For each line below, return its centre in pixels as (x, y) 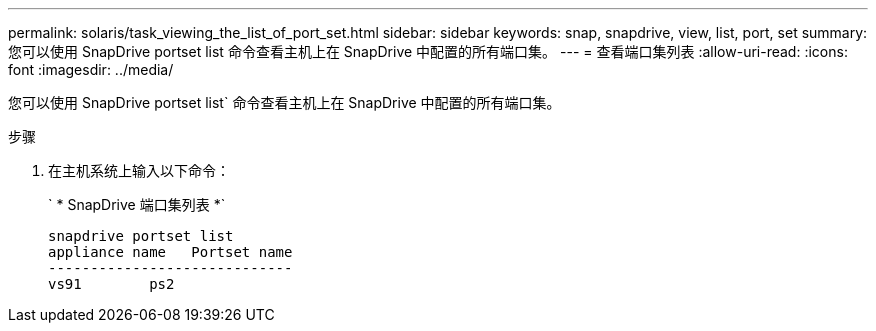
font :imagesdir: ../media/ (91, 69)
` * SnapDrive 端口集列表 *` (137, 204)
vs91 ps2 (111, 284)
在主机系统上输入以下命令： (139, 170)
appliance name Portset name (170, 252)
